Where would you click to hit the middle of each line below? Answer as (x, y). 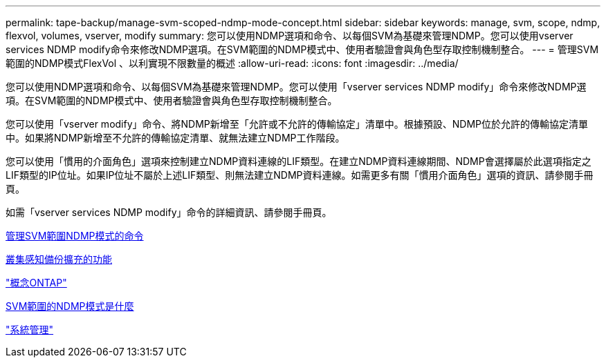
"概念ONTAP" (36, 283)
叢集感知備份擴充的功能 (59, 259)
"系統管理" (30, 330)
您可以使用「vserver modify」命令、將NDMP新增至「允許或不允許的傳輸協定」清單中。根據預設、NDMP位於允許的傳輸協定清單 (297, 124)
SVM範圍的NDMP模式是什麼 (70, 306)
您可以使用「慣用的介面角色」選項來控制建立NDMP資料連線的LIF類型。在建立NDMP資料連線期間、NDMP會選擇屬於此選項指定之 (299, 161)
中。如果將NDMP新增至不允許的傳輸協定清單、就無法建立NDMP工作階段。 (175, 138)
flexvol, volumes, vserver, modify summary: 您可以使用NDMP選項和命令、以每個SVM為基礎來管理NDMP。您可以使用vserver (290, 36)
